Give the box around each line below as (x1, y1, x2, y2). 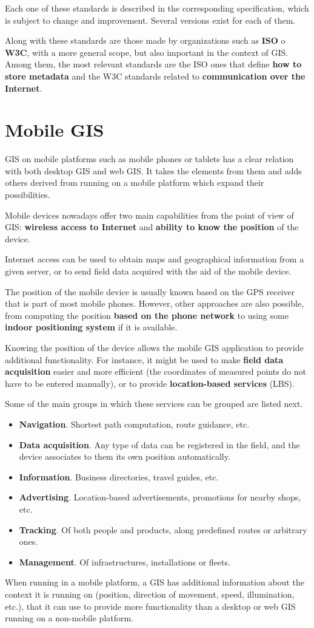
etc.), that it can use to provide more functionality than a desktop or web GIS (5, 599, 296, 612)
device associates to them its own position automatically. (19, 450, 230, 463)
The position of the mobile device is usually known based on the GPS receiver (5, 285, 295, 298)
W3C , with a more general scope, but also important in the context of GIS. (5, 46, 289, 58)
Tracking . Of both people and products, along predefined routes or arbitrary (19, 523, 307, 536)
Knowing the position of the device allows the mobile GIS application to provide (5, 341, 304, 353)
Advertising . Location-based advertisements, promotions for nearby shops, (19, 491, 301, 503)
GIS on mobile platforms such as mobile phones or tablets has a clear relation (5, 152, 294, 165)
